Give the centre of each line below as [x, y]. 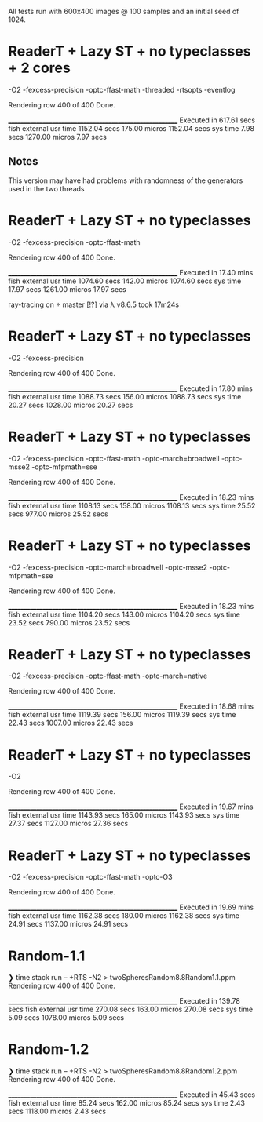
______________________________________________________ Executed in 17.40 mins [131, 272]
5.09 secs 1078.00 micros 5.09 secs [66, 1018]
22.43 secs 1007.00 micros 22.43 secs [71, 723]
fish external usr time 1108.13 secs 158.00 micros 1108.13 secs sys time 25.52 [132, 505]
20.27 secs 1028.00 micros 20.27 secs [71, 405]
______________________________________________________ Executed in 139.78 [124, 1001]
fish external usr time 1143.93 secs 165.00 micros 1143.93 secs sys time [124, 815]
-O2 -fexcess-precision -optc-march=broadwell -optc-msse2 [108, 567]
